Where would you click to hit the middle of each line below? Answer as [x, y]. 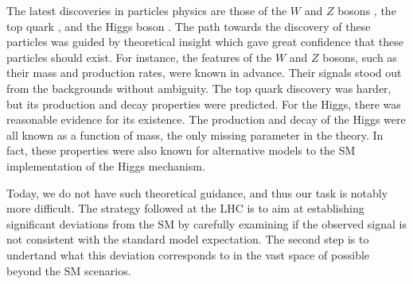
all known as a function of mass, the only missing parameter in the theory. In [195, 134]
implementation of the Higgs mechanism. [106, 165]
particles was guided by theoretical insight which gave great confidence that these [205, 42]
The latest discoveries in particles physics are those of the [147, 10]
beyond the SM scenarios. [69, 270]
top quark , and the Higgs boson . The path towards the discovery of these [189, 26]
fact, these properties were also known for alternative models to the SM [181, 150]
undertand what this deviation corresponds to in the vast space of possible [188, 254]
